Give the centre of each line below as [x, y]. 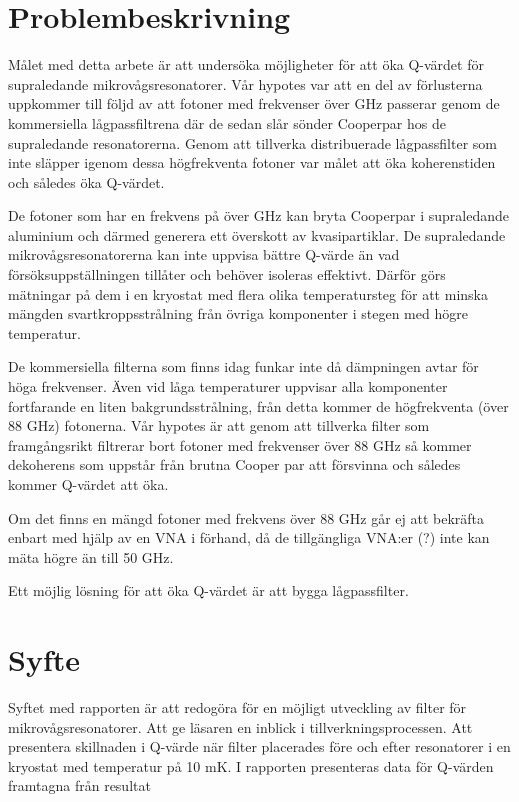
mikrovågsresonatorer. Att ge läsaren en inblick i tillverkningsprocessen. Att [240, 726]
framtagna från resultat [79, 785]
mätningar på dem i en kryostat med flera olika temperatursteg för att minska [248, 293]
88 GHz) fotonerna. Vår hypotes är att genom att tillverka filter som [219, 425]
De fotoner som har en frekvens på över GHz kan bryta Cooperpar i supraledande [258, 215]
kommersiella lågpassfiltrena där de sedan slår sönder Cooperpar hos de [227, 122]
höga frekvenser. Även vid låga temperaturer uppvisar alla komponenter [228, 386]
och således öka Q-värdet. [86, 181]
